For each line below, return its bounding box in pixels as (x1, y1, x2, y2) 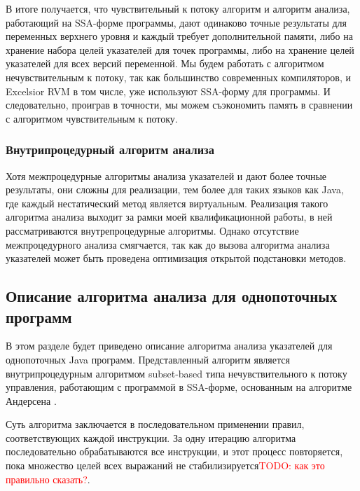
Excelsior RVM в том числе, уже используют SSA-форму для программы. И (6, 83, 331, 98)
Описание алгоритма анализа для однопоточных (6, 285, 338, 307)
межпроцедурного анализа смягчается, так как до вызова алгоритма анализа (6, 237, 330, 251)
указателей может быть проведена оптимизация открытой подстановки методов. (6, 251, 347, 265)
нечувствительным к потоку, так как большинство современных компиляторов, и (6, 69, 352, 84)
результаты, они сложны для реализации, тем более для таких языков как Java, (6, 182, 344, 197)
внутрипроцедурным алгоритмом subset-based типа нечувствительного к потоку (6, 366, 347, 380)
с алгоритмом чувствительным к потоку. (6, 111, 178, 125)
